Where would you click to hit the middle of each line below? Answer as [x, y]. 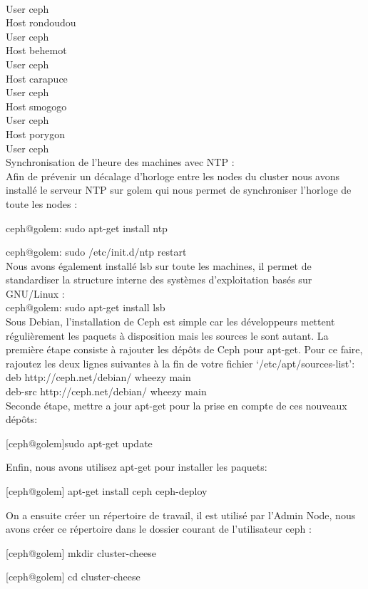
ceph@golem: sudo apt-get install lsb [86, 307]
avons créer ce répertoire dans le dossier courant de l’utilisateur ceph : [159, 529]
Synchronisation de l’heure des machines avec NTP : [120, 162]
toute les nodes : [42, 203]
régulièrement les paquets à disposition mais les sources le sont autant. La [167, 335]
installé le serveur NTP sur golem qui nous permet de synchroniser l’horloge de [179, 190]
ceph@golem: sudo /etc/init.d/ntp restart [96, 252]
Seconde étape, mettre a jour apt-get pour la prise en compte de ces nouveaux [177, 405]
